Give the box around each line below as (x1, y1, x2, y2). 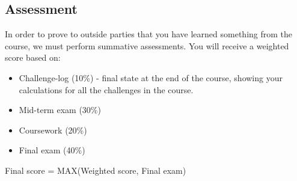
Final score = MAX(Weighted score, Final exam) (5, 164, 186, 176)
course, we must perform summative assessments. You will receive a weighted (5, 39, 289, 52)
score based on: (5, 51, 61, 64)
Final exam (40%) (19, 144, 85, 156)
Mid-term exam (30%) (19, 103, 101, 116)
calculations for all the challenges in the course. (19, 83, 194, 96)
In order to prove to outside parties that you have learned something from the (5, 28, 293, 40)
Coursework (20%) (19, 123, 87, 136)
